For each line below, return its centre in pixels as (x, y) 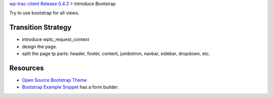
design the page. (40, 46)
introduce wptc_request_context (56, 39)
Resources (27, 68)
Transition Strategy (40, 28)
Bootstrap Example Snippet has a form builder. (70, 87)
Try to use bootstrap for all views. (44, 13)
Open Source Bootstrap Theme (54, 80)
